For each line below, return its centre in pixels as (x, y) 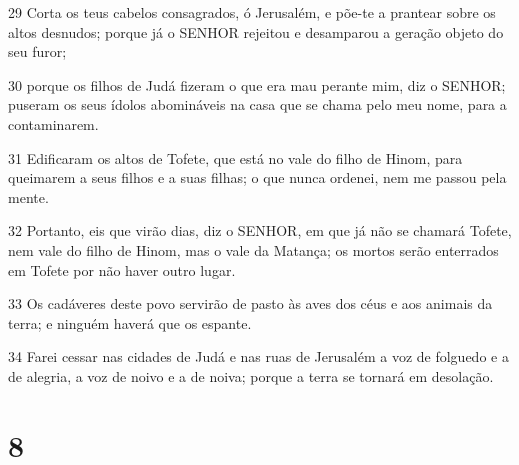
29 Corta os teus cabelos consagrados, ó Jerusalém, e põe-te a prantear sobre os (252, 12)
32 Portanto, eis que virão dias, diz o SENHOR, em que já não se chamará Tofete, (260, 230)
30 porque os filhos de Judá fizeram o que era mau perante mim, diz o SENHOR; (257, 84)
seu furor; (37, 51)
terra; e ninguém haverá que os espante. (130, 322)
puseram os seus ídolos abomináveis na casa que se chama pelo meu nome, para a (257, 104)
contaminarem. (53, 123)
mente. (28, 196)
